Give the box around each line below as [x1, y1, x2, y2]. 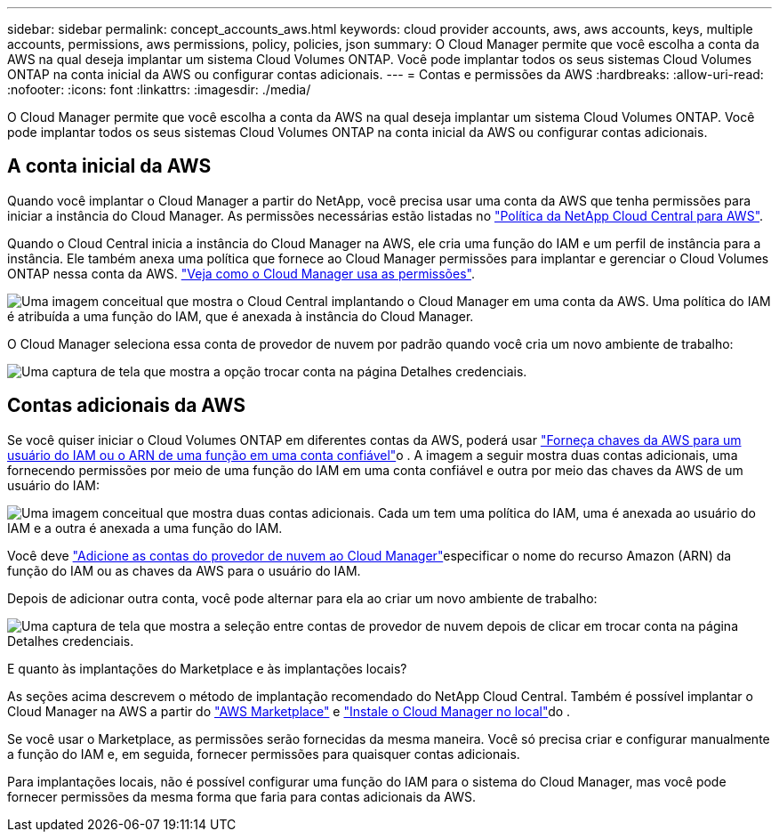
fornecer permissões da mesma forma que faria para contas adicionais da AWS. [7, 788, 476, 804]
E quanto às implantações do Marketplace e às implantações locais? [7, 660, 407, 676]
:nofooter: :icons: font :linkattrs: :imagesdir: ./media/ [7, 82, 311, 97]
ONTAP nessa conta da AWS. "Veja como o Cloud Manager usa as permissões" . [7, 265, 475, 281]
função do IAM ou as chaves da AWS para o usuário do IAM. [7, 562, 361, 578]
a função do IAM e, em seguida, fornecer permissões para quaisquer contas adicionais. [7, 746, 520, 762]
